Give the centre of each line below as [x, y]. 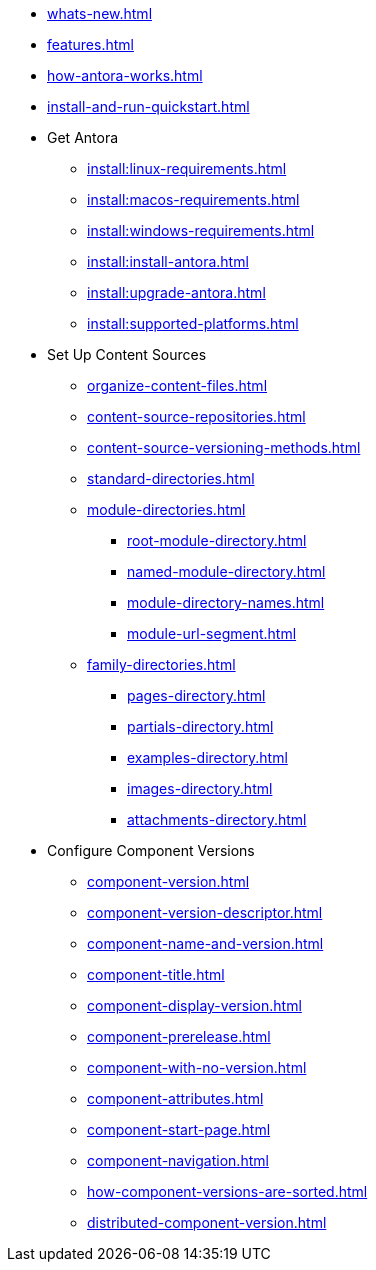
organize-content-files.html [177, 385]
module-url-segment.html [212, 633]
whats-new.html [100, 13]
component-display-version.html [194, 1005]
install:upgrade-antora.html [176, 292]
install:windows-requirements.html [201, 230]
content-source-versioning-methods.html [224, 447]
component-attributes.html [175, 1098]
